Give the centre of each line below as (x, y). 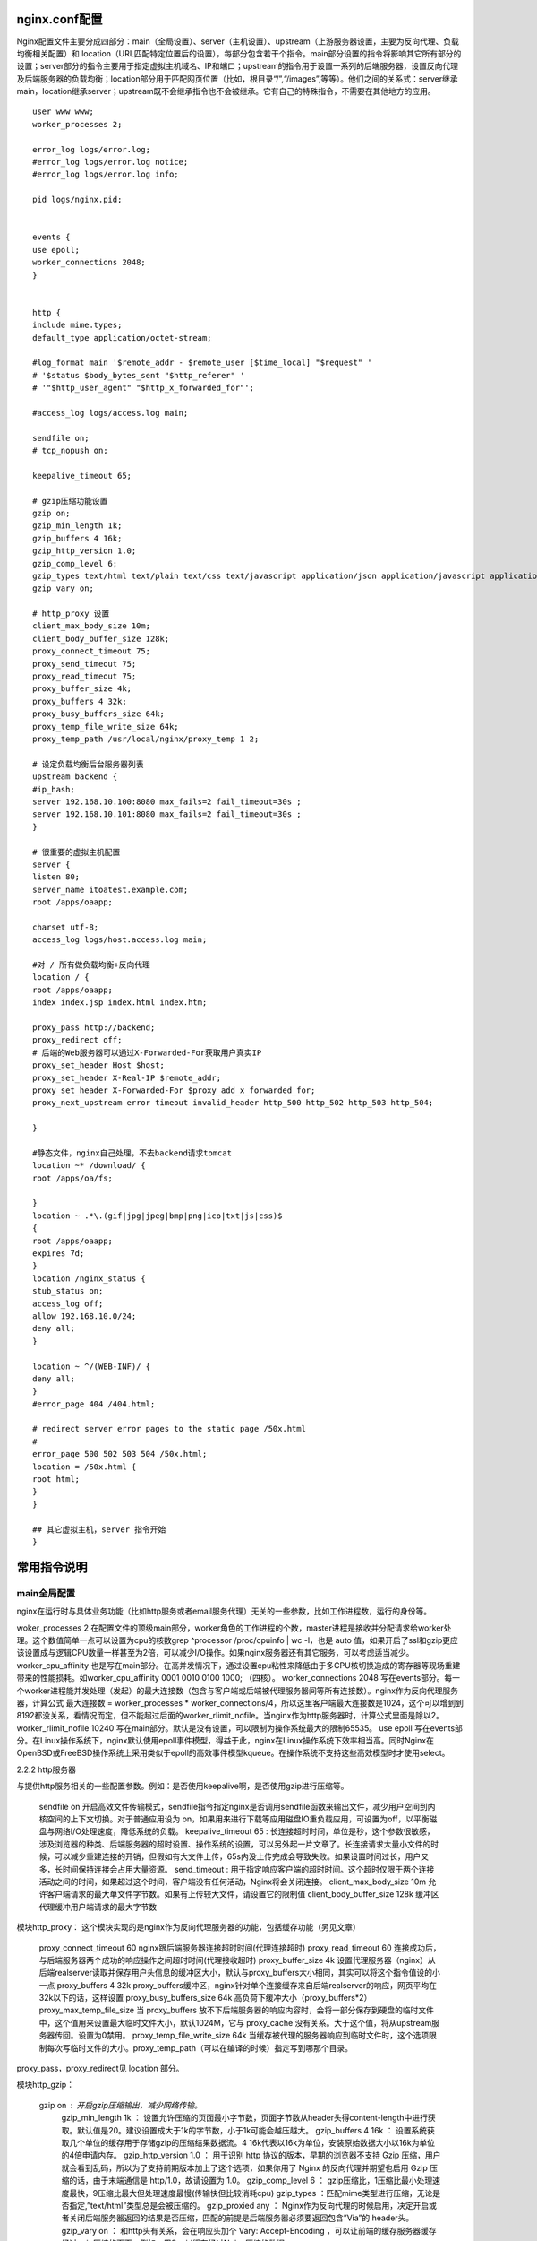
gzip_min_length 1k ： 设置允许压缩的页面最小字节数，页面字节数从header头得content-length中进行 (245, 2118)
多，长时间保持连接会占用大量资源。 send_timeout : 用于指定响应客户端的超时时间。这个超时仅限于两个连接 (237, 1869)
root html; (56, 1480)
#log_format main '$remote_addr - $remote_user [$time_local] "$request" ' (202, 363)
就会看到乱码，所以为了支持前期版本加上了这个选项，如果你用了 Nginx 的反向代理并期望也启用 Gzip (245, 2167)
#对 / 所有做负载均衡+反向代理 (92, 965)
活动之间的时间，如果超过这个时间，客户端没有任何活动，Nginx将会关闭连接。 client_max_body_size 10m (233, 1882)
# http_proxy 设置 (71, 614)
